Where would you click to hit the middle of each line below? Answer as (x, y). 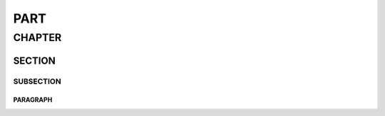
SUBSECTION (37, 81)
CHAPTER (37, 37)
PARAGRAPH (33, 100)
